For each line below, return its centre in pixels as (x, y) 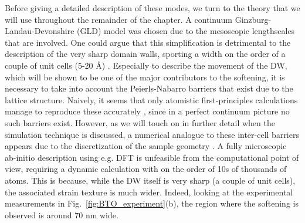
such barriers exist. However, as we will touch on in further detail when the (140, 122)
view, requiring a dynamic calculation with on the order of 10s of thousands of (146, 169)
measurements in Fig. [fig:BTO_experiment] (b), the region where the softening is (152, 203)
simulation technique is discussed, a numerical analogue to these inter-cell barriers (152, 134)
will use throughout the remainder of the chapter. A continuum (118, 19)
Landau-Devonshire (40, 31)
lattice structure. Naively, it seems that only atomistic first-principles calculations (151, 99)
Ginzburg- (253, 19)
